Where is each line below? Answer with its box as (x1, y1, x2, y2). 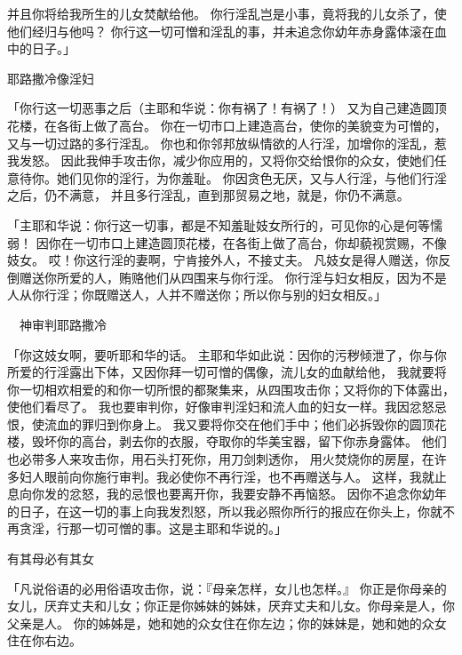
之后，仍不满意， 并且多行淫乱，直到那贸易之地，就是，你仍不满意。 (7, 186, 410, 204)
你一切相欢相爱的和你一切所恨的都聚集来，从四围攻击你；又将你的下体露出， (7, 379, 455, 398)
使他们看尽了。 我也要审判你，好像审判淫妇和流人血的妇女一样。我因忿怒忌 (7, 397, 447, 416)
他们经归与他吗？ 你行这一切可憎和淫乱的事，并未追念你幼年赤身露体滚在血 (7, 21, 447, 40)
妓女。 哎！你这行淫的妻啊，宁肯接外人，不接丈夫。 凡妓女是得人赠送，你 (7, 251, 439, 269)
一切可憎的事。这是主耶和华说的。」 (81, 519, 287, 538)
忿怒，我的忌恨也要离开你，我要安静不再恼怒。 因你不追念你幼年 (68, 484, 447, 503)
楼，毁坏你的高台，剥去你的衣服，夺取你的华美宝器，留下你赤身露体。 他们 (7, 432, 447, 451)
